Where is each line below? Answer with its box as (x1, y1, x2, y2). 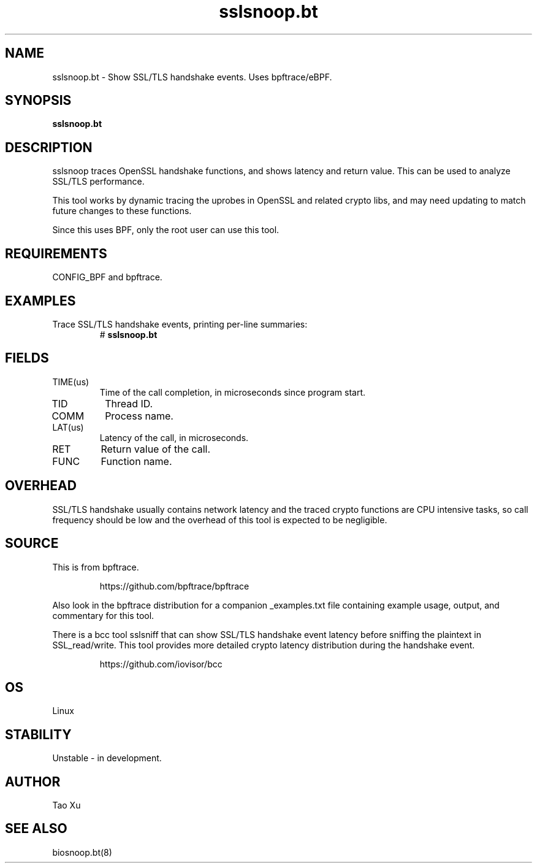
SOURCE (5, 536, 59, 551)
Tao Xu (52, 800, 81, 811)
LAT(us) (52, 421, 84, 432)
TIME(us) (52, 376, 89, 387)
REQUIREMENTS (5, 245, 107, 261)
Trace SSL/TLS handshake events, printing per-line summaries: (52, 318, 308, 329)
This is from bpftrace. (52, 561, 139, 572)
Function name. (101, 455, 172, 467)
